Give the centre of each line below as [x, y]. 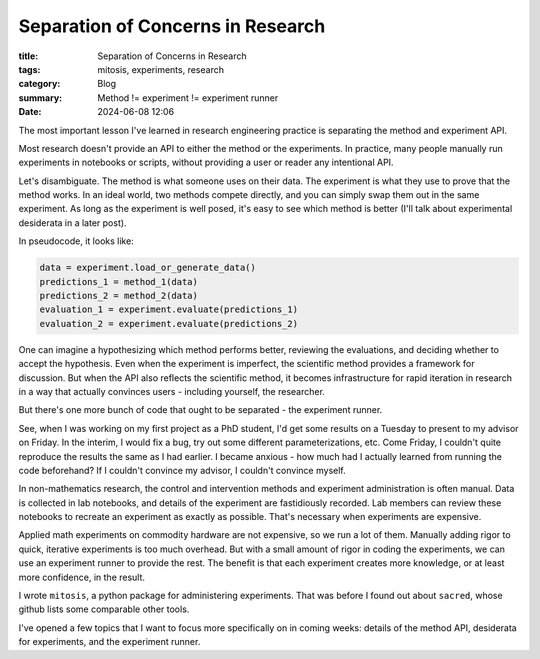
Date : [30, 112]
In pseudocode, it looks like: [76, 241]
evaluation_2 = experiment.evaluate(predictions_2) [169, 323]
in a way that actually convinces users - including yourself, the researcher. [171, 391]
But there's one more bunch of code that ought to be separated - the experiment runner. [200, 410]
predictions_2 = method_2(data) [119, 295]
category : [39, 84]
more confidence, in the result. [81, 577]
